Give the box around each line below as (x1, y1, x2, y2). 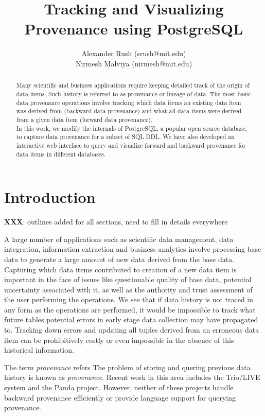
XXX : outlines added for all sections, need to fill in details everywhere (4, 216, 228, 227)
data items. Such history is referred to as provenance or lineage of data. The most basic (16, 89, 251, 98)
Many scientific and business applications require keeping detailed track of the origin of (16, 81, 250, 90)
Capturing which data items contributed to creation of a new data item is (4, 264, 237, 274)
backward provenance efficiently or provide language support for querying (4, 392, 236, 403)
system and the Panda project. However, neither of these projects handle (4, 382, 234, 393)
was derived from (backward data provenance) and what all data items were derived (16, 107, 242, 115)
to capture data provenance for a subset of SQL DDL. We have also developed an (16, 132, 235, 141)
